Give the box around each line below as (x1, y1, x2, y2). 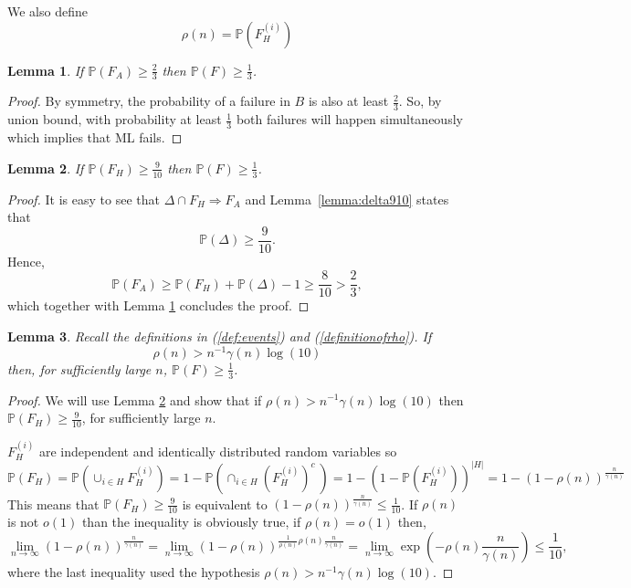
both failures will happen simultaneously (236, 110, 463, 129)
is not (7, 512, 39, 531)
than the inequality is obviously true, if (81, 512, 301, 531)
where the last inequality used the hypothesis (7, 562, 260, 581)
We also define (7, 2, 88, 20)
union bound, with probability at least (7, 110, 222, 129)
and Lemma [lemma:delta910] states (245, 189, 449, 208)
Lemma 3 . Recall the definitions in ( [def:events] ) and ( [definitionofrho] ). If (7, 327, 432, 345)
